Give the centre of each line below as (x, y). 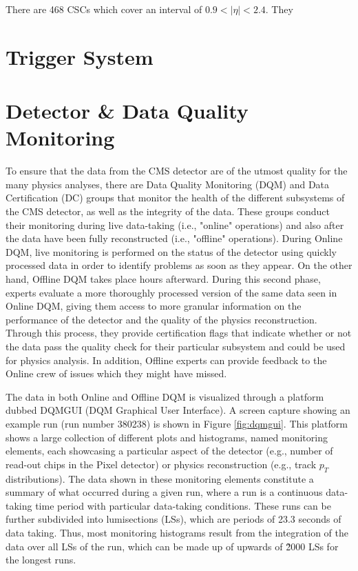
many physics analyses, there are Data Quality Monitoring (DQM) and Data (168, 184)
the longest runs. (41, 560)
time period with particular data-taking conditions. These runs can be (183, 505)
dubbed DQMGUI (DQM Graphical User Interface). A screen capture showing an (178, 410)
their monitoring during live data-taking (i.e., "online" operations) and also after (175, 224)
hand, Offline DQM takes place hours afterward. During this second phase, (163, 279)
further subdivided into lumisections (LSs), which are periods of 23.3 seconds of (173, 519)
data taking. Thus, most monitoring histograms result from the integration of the (177, 532)
